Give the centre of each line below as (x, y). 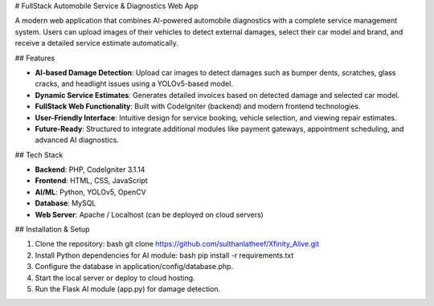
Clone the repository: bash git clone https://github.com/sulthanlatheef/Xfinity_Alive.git (177, 244)
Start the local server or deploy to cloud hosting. (115, 278)
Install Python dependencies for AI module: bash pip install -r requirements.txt (164, 255)
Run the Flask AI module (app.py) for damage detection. (128, 288)
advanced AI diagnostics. (77, 140)
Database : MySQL (66, 203)
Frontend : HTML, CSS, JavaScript (91, 181)
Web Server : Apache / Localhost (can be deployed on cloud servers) (149, 214)
